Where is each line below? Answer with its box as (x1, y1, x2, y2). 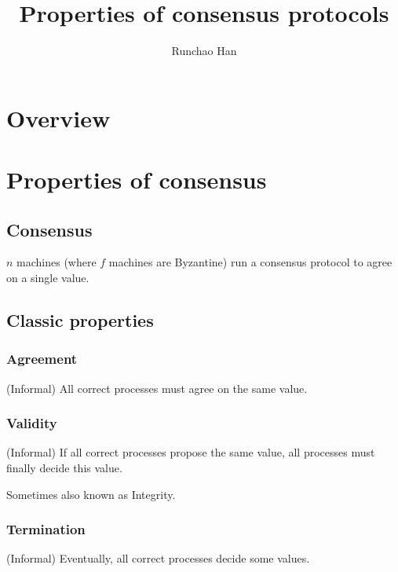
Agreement (6, 349, 78, 368)
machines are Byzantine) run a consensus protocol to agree (108, 254, 393, 270)
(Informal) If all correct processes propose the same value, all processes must (6, 444, 375, 460)
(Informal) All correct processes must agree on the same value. (6, 379, 308, 396)
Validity (6, 413, 57, 433)
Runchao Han (171, 42, 237, 59)
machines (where (16, 254, 97, 270)
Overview (6, 101, 111, 134)
